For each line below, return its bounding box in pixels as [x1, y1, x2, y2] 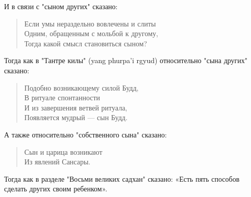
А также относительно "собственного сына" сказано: [4, 129, 167, 139]
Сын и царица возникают [24, 146, 103, 157]
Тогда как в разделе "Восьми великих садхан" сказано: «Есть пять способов [4, 173, 240, 184]
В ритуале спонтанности [24, 92, 101, 103]
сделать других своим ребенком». [4, 183, 108, 194]
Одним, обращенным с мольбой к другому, [24, 28, 158, 39]
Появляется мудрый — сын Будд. [24, 112, 128, 123]
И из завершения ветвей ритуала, [24, 102, 128, 112]
